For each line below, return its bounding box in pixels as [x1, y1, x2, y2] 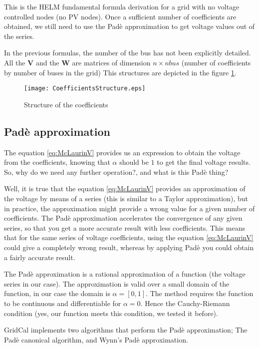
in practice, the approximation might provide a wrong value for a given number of [4, 203, 255, 213]
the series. [4, 30, 34, 41]
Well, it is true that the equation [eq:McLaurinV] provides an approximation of [4, 183, 246, 194]
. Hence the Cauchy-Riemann [140, 298, 230, 308]
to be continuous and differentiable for [4, 298, 121, 308]
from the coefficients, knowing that [4, 157, 110, 167]
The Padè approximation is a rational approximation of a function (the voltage [4, 269, 246, 279]
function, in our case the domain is [4, 288, 110, 299]
